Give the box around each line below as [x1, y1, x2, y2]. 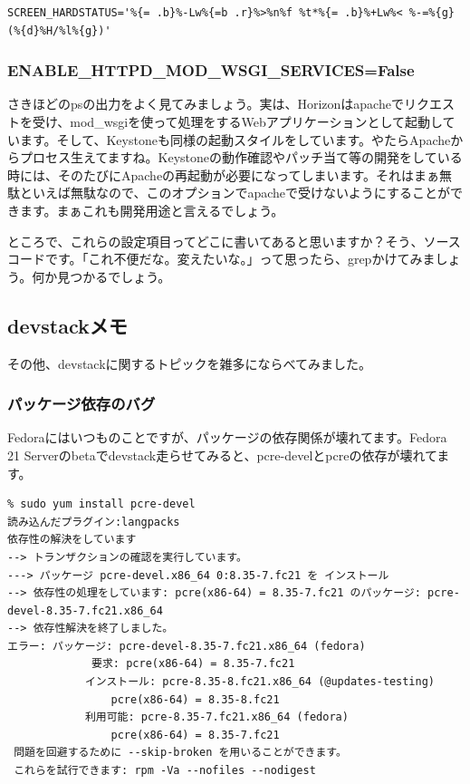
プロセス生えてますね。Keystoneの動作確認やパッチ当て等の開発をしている [19, 148, 463, 167]
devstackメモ [7, 311, 128, 339]
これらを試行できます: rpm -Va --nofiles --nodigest [14, 764, 316, 778]
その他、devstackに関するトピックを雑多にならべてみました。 [7, 353, 372, 373]
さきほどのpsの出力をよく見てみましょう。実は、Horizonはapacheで [7, 94, 404, 113]
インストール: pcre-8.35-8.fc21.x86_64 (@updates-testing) [84, 675, 435, 689]
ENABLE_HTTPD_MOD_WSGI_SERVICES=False [7, 59, 415, 82]
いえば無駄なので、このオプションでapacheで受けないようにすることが [32, 183, 450, 202]
